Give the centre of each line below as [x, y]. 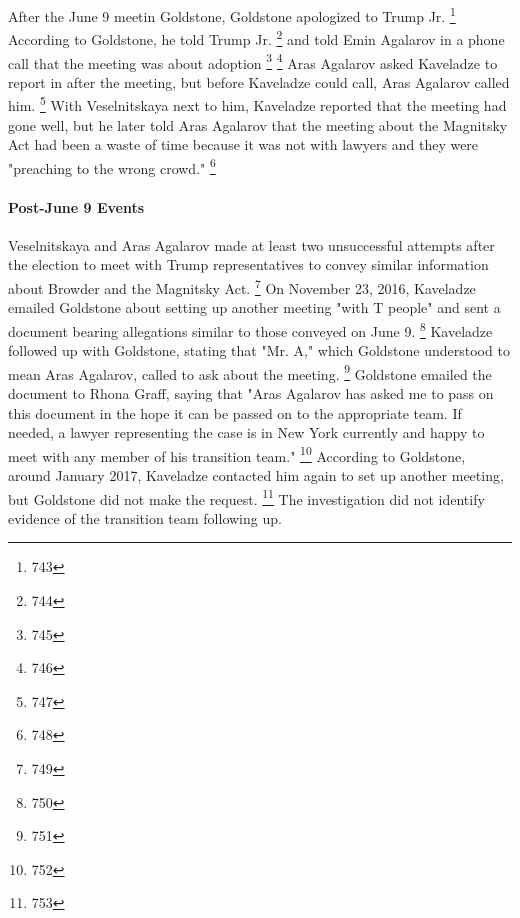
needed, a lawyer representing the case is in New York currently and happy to [246, 432]
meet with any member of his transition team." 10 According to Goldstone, [237, 454]
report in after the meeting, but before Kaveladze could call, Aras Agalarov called [259, 81]
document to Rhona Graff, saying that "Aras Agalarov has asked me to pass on [251, 392]
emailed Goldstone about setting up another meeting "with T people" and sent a [254, 307]
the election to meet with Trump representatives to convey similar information [248, 264]
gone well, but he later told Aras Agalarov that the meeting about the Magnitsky [258, 124]
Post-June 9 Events [76, 206]
